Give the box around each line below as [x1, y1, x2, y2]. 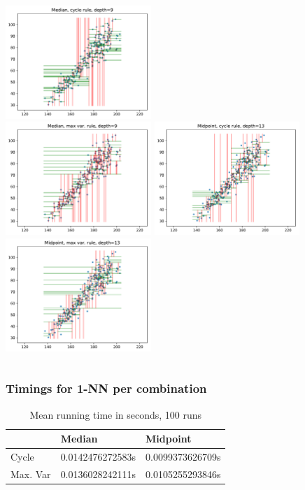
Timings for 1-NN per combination [6, 380, 207, 397]
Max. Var [10, 466, 51, 481]
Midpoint [146, 431, 192, 446]
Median [60, 431, 98, 446]
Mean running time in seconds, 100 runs [29, 407, 202, 421]
